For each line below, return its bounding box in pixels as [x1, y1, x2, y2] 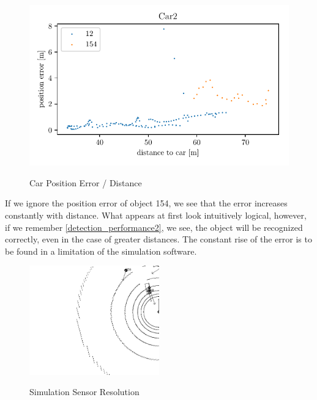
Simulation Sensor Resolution [29, 385, 140, 398]
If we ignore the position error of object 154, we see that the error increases [5, 197, 288, 209]
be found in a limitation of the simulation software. [5, 244, 197, 257]
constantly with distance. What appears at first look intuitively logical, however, [5, 208, 307, 221]
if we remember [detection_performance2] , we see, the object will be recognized [5, 220, 303, 233]
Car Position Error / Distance [29, 176, 142, 189]
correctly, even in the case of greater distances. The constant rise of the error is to [5, 233, 312, 245]
